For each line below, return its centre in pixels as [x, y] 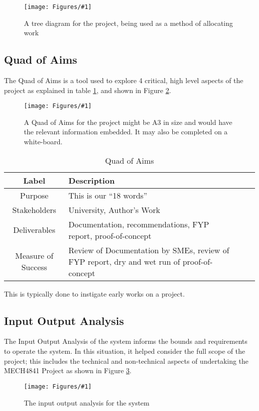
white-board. [43, 142]
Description [92, 180]
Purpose [34, 195]
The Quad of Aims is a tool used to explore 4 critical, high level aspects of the [124, 80]
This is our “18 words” [108, 195]
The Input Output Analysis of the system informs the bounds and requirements [126, 341]
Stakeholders [34, 209]
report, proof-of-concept [110, 235]
